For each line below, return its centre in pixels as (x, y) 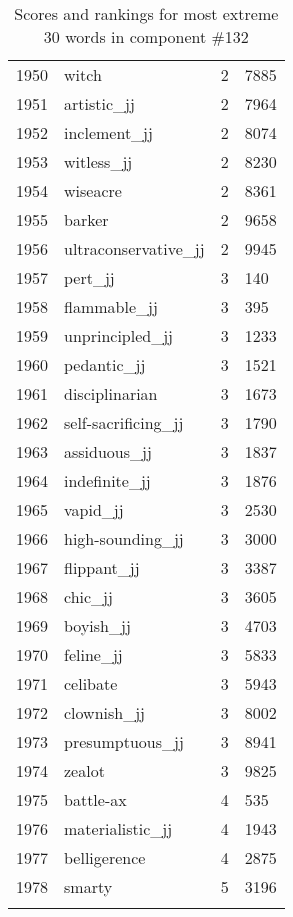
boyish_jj (97, 625)
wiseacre (93, 190)
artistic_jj (99, 103)
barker (86, 219)
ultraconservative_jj (134, 248)
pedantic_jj (105, 364)
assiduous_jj (108, 451)
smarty (88, 886)
